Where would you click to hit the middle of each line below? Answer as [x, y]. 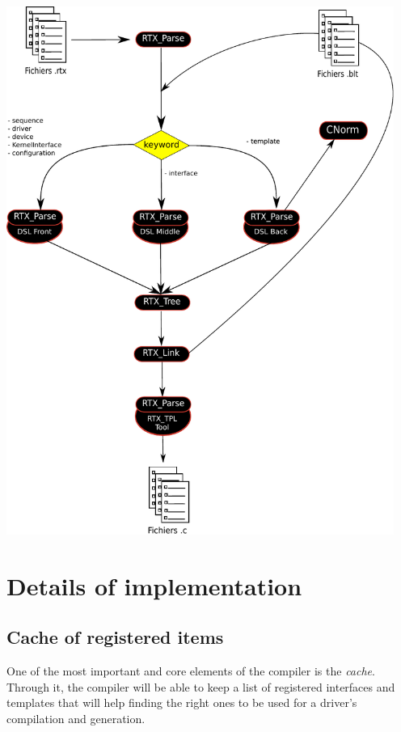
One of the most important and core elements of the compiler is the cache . [191, 671]
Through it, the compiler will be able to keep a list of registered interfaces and [201, 686]
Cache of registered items [115, 637]
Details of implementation [154, 585]
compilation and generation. [76, 718]
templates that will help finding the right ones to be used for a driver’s [182, 702]
